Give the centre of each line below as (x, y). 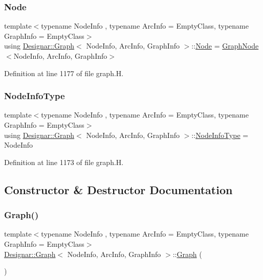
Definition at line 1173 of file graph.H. (64, 162)
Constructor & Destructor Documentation (118, 189)
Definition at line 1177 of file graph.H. (64, 73)
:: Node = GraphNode (225, 46)
